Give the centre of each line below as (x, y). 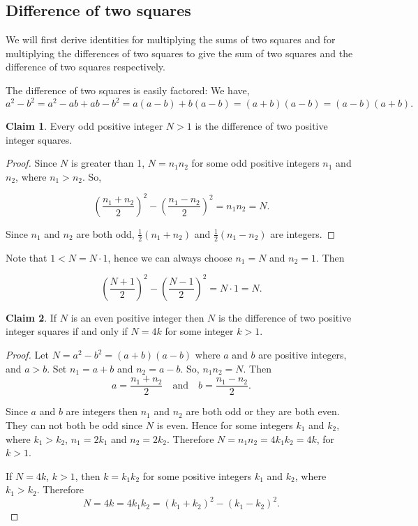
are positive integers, (303, 355)
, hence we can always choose (170, 257)
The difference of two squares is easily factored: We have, (128, 90)
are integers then (102, 411)
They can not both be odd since (74, 424)
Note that (27, 257)
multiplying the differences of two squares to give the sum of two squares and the (179, 53)
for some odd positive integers (255, 163)
